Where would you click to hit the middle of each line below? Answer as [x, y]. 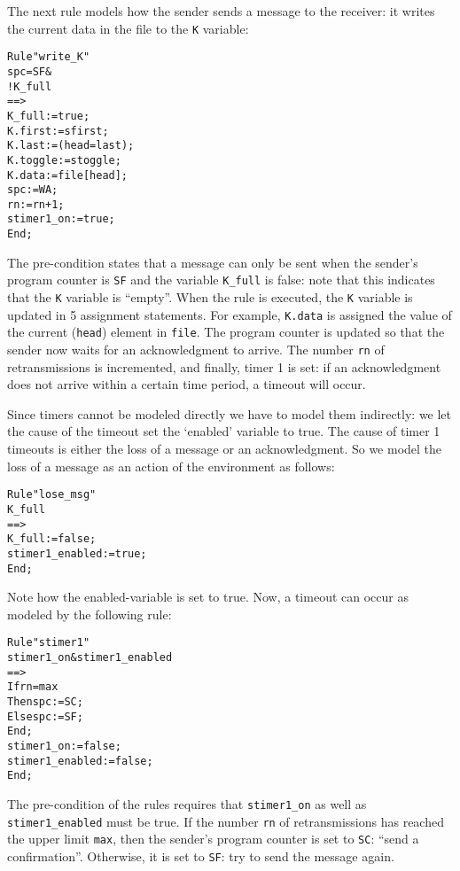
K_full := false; [52, 539]
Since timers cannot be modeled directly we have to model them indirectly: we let [230, 413]
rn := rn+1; [36, 204]
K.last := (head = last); [71, 146]
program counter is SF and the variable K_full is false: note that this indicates [221, 280]
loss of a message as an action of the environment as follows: [171, 466]
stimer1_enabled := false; [80, 761]
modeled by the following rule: [90, 614]
